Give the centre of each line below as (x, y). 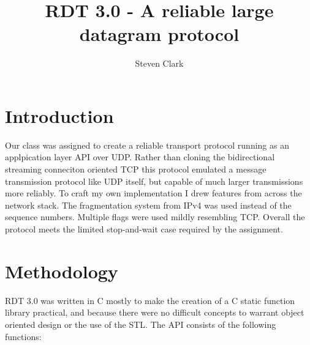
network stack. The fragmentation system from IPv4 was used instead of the (148, 205)
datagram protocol (159, 34)
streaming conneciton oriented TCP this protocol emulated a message (136, 169)
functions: (23, 336)
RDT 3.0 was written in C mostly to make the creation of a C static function (150, 300)
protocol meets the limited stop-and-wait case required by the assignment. (144, 229)
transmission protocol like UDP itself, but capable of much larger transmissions (154, 181)
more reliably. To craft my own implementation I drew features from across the (153, 193)
